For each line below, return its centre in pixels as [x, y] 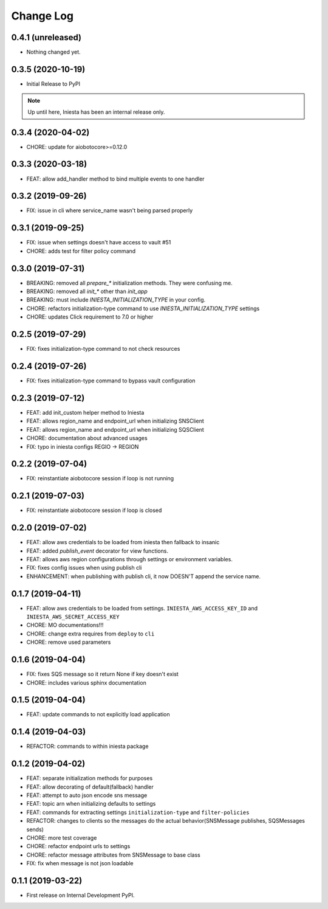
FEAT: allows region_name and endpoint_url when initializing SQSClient [115, 429]
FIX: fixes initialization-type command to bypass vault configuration [111, 381]
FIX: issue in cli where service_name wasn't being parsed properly [110, 210]
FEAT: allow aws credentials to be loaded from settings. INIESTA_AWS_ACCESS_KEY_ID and [142, 608]
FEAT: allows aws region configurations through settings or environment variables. [130, 559]
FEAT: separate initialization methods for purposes [90, 778]
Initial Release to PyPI [53, 84]
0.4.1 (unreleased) [46, 37]
